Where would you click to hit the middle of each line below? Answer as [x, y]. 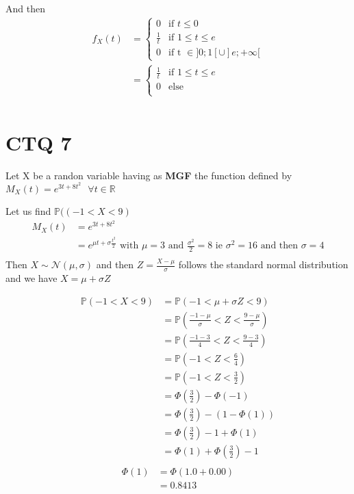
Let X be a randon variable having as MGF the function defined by [149, 175]
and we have [31, 278]
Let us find [28, 210]
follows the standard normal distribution [263, 264]
